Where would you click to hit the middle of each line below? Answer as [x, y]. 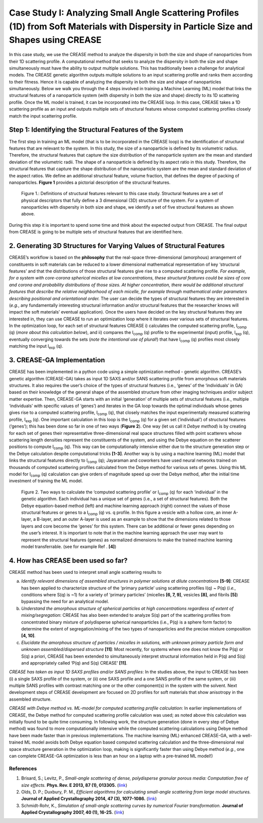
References [23, 768]
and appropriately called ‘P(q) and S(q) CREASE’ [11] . [74, 663]
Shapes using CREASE [55, 40]
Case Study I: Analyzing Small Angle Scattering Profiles [124, 13]
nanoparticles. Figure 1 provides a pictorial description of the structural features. [90, 182]
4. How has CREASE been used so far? [68, 560]
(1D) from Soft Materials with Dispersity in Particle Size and [131, 26]
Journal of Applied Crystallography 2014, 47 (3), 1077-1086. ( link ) [89, 799]
